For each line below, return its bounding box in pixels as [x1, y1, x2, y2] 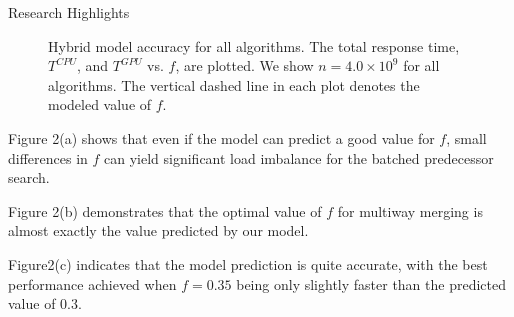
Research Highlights [8, 2, 130, 22]
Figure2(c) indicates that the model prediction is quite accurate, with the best [8, 253, 488, 274]
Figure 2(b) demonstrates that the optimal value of [8, 200, 322, 221]
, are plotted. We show [175, 55, 314, 76]
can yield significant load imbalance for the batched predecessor [104, 147, 494, 168]
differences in [8, 147, 88, 168]
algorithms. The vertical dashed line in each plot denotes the [48, 74, 420, 95]
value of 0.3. [8, 293, 82, 314]
